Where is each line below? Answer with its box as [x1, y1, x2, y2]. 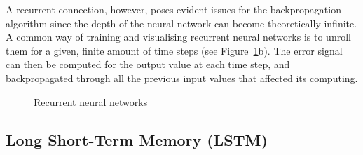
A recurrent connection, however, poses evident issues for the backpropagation [6, 2, 341, 16]
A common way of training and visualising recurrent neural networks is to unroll [6, 29, 351, 44]
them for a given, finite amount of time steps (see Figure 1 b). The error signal [6, 43, 343, 58]
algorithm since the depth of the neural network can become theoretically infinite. [6, 15, 357, 30]
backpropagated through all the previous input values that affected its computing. [6, 70, 358, 85]
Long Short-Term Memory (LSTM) [6, 128, 268, 150]
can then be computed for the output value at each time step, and [6, 57, 290, 72]
